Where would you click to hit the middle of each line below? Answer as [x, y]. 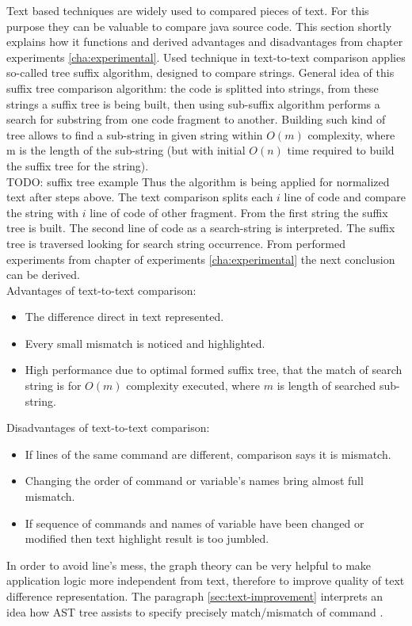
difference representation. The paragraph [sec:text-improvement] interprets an [195, 596]
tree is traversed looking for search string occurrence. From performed [176, 243]
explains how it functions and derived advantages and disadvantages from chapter [205, 42]
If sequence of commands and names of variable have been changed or [195, 523]
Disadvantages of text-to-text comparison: [108, 428]
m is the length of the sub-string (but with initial [126, 150]
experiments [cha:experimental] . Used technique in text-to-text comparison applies [206, 57]
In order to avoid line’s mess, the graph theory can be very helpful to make [189, 565]
